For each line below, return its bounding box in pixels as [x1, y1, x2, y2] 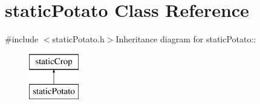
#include [5, 33, 39, 45]
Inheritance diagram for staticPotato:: [115, 33, 256, 45]
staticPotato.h [52, 33, 105, 45]
